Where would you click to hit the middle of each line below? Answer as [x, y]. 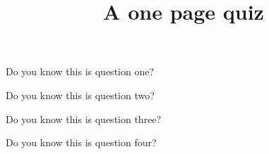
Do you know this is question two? [80, 95]
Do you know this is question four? [81, 142]
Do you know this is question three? [84, 118]
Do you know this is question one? [80, 71]
